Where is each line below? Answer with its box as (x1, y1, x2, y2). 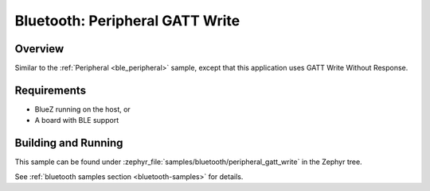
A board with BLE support (34, 116, 119, 125)
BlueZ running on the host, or (34, 104, 131, 114)
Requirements (14, 83, 87, 97)
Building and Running (14, 136, 123, 150)
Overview (14, 42, 64, 55)
